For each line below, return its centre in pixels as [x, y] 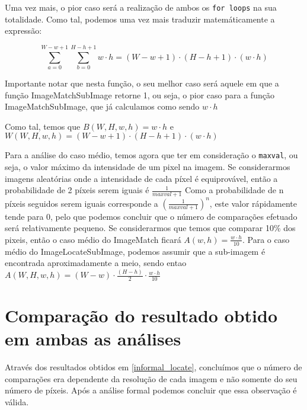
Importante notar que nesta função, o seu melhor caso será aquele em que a [142, 83]
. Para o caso [266, 239]
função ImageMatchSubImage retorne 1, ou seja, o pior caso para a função [140, 95]
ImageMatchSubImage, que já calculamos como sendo [102, 106]
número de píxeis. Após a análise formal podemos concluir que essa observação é [151, 390]
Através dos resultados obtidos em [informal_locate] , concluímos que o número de [153, 367]
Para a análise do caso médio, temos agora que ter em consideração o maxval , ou [151, 155]
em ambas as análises [93, 339]
